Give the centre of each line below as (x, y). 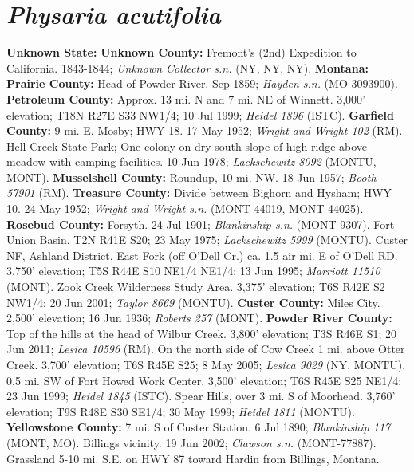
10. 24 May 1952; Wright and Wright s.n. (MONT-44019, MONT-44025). (185, 208)
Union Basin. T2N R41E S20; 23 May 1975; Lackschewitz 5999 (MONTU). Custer (207, 240)
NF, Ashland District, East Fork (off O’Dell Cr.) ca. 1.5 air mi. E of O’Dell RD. (202, 255)
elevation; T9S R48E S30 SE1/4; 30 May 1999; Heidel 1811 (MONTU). (181, 411)
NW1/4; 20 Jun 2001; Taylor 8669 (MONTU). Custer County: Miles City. (193, 302)
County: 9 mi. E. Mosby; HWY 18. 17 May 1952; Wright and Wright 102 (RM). (205, 130)
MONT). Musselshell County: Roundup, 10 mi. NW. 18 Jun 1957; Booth (191, 177)
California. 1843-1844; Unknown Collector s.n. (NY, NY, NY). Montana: (187, 67)
